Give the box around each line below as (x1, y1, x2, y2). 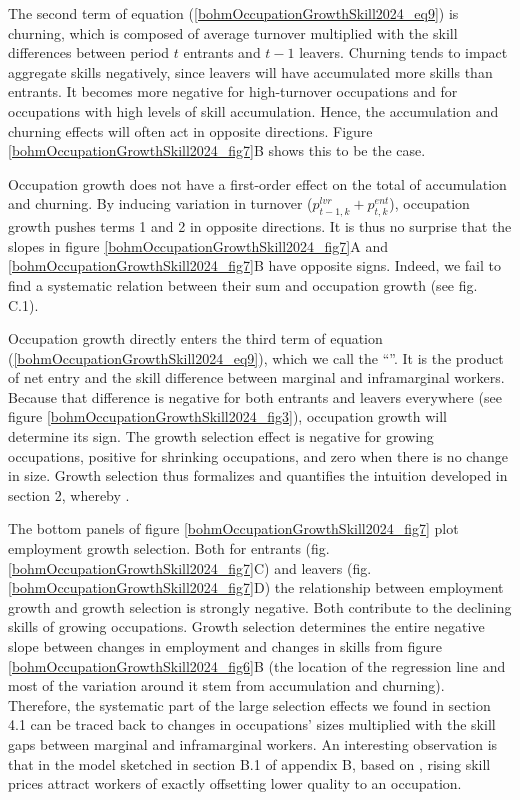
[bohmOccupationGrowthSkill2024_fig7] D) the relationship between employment (8, 577, 504, 598)
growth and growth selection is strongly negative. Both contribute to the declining (8, 596, 512, 617)
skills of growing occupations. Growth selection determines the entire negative (8, 616, 485, 637)
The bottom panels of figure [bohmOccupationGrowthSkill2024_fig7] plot (8, 518, 459, 539)
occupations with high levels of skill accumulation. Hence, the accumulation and (8, 100, 499, 121)
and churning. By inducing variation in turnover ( (8, 193, 313, 214)
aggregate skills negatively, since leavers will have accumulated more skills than (8, 61, 493, 82)
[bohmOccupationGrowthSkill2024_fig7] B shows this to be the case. (8, 140, 426, 161)
